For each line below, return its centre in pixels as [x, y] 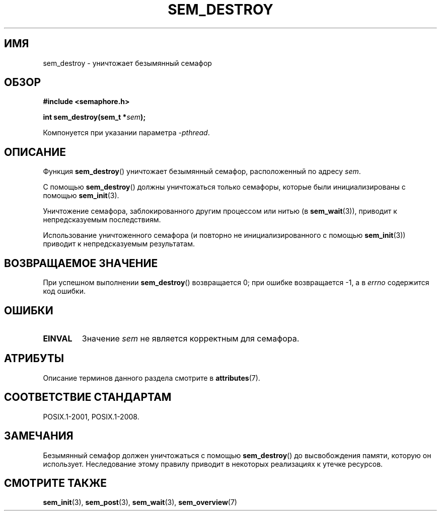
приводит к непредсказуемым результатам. [119, 244]
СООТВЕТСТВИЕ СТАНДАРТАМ [88, 397]
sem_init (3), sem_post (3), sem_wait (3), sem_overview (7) [140, 502]
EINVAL [58, 338]
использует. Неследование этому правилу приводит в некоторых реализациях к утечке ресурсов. [213, 464]
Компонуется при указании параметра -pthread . [126, 133]
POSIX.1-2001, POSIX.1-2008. [91, 416]
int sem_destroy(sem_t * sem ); [94, 117]
